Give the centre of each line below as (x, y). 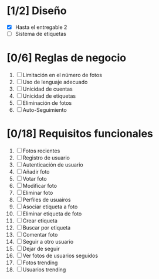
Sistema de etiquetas (40, 34)
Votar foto (35, 178)
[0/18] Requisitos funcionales (80, 134)
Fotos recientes (41, 151)
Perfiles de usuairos (47, 200)
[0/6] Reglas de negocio (67, 58)
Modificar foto (40, 185)
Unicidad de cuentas (48, 89)
